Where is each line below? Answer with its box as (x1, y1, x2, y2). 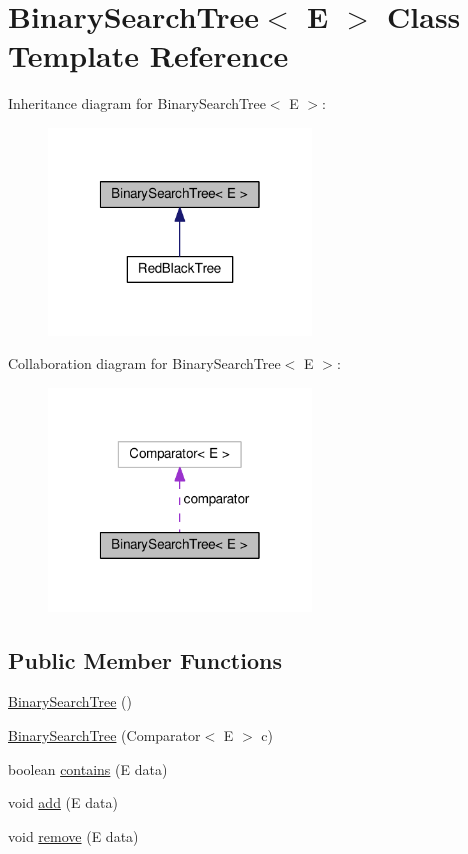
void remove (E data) (8, 825, 139, 846)
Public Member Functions (8, 644, 282, 675)
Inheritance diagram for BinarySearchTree (8, 93, 266, 114)
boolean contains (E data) (8, 758, 168, 779)
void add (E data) (8, 792, 118, 813)
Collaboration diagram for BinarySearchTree (8, 353, 281, 374)
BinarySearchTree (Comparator (8, 724, 201, 745)
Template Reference (8, 35, 289, 76)
